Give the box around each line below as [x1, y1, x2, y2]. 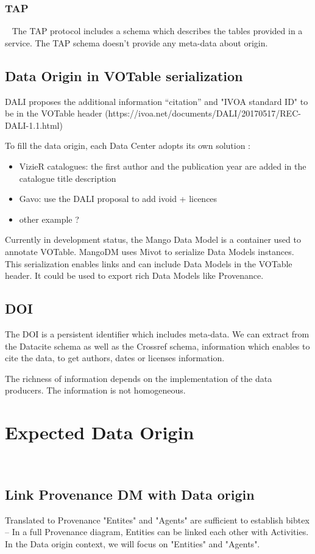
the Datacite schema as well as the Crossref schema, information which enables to [5, 339, 310, 352]
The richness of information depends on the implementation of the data [5, 372, 272, 384]
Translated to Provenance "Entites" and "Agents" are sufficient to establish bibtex [5, 513, 310, 526]
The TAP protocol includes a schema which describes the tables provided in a [12, 24, 303, 37]
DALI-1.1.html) [5, 118, 63, 131]
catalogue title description [19, 171, 116, 184]
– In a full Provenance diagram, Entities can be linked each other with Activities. [5, 525, 309, 538]
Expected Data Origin [5, 420, 194, 445]
